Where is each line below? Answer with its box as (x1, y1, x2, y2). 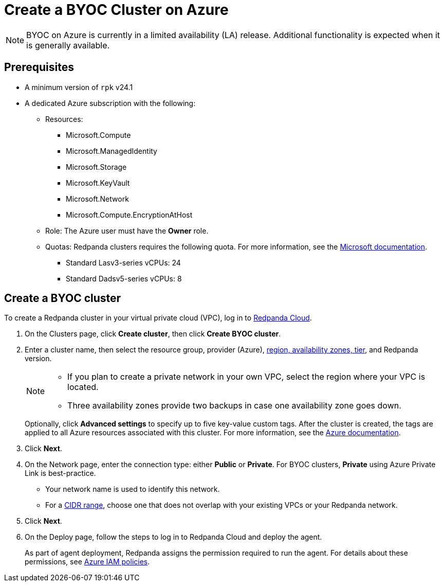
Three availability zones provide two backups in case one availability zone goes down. (67, 400, 401, 411)
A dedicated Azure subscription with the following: (25, 98, 196, 108)
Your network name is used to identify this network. (45, 485, 220, 494)
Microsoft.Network (66, 194, 129, 203)
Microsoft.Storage (66, 162, 127, 171)
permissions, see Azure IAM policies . (25, 557, 150, 566)
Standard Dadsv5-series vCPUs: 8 (66, 274, 182, 283)
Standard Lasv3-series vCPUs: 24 (66, 258, 181, 267)
